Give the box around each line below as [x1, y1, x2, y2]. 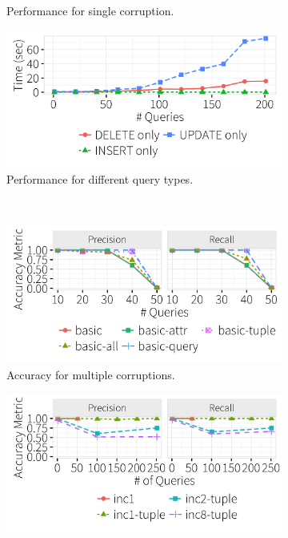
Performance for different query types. [6, 171, 194, 188]
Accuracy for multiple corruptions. [6, 366, 175, 382]
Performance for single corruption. [6, 2, 174, 18]
